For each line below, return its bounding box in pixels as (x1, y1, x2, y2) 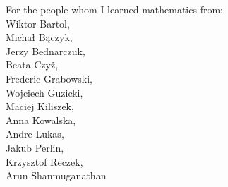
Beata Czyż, (6, 57, 59, 72)
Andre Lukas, (6, 126, 64, 141)
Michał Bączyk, (6, 30, 73, 44)
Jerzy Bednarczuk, (6, 43, 85, 58)
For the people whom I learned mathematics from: (6, 2, 223, 16)
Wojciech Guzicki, (6, 85, 83, 99)
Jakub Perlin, (6, 140, 64, 155)
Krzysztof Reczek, (6, 154, 83, 169)
